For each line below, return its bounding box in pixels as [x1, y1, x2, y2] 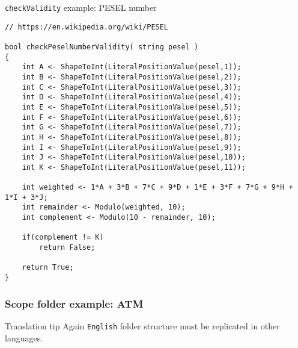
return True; [22, 263, 74, 272]
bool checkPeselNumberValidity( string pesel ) [5, 42, 199, 51]
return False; [39, 243, 96, 252]
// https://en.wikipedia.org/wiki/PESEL [5, 22, 169, 31]
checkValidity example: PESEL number [5, 1, 157, 13]
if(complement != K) [22, 233, 104, 242]
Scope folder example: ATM [5, 296, 144, 311]
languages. [5, 331, 43, 344]
